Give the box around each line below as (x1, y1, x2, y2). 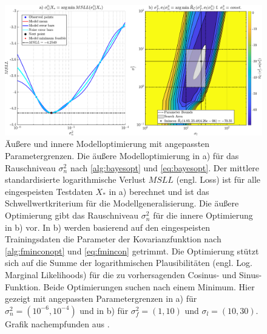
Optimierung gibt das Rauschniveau (5, 209, 139, 222)
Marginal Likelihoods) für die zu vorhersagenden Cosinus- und (5, 268, 237, 281)
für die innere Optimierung (153, 209, 253, 222)
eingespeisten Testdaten (5, 185, 93, 197)
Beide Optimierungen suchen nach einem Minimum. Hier (43, 280, 255, 293)
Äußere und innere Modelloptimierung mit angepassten (5, 137, 210, 150)
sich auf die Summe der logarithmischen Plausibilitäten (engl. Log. (5, 256, 252, 269)
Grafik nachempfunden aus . (5, 317, 110, 330)
